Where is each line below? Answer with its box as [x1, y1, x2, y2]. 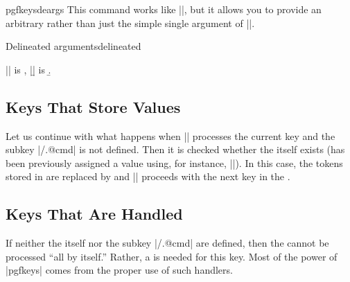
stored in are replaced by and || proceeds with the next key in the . [6, 169, 290, 184]
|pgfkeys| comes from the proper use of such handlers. [6, 263, 233, 277]
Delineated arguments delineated [6, 39, 141, 53]
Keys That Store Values [6, 96, 181, 117]
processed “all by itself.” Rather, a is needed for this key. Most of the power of [6, 249, 338, 263]
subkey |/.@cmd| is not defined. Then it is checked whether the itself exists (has [6, 142, 345, 157]
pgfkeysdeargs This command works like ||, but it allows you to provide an [6, 2, 322, 16]
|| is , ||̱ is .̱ [6, 62, 51, 76]
